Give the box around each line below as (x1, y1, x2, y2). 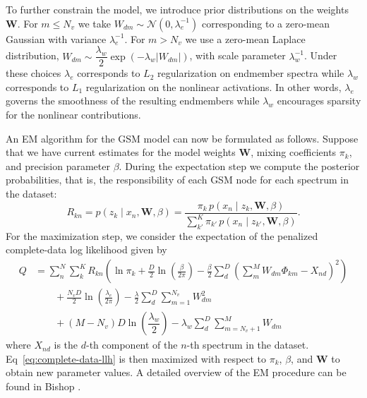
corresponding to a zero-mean (201, 16, 330, 30)
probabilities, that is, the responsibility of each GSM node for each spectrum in (6, 172, 349, 187)
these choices (6, 66, 61, 80)
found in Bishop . (6, 378, 81, 393)
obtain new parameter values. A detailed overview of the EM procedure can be (6, 365, 347, 380)
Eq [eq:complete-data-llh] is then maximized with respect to (6, 351, 267, 366)
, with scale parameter (189, 48, 286, 63)
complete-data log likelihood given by (6, 242, 167, 257)
